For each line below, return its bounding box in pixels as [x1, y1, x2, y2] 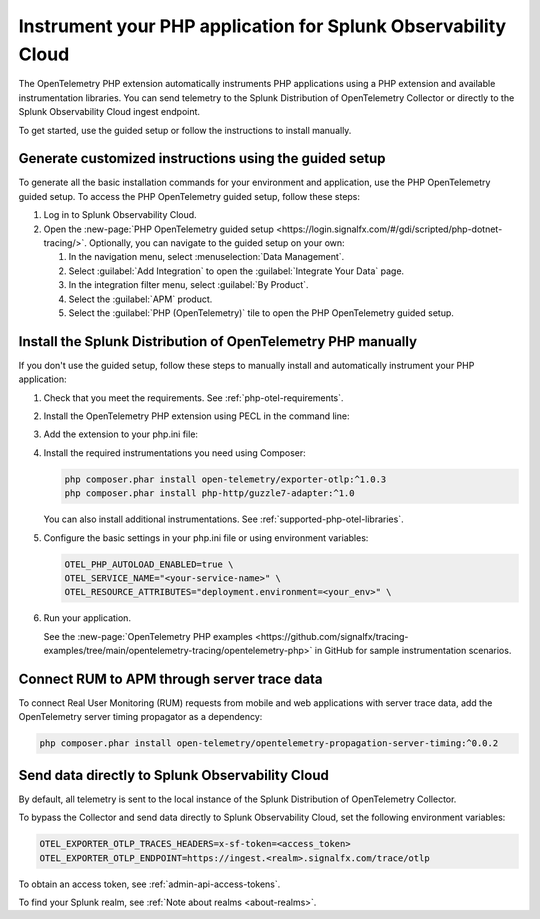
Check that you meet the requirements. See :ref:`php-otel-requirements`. [43, 391, 344, 404]
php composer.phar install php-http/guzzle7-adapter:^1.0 [64, 488, 355, 499]
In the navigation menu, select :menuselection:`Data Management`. [68, 251, 345, 263]
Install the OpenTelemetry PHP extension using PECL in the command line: [43, 410, 350, 422]
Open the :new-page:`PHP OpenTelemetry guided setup [43, 223, 275, 235]
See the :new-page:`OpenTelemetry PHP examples [43, 630, 254, 642]
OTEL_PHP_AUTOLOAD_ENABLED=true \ [64, 558, 234, 570]
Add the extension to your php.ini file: [43, 428, 199, 440]
